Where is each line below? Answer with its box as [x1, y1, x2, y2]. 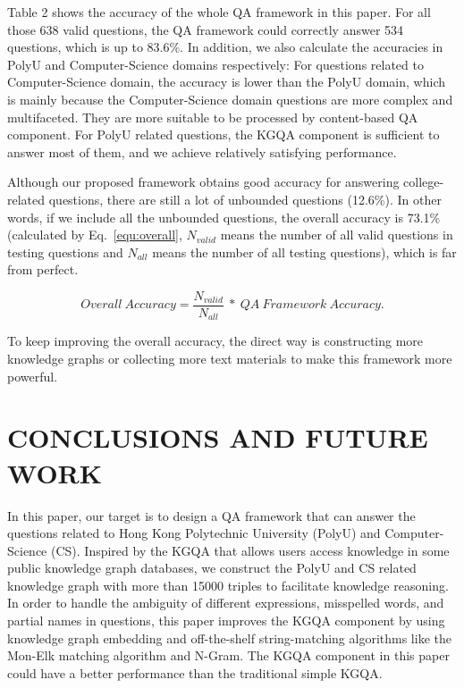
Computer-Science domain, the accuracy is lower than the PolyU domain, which [7, 72, 445, 91]
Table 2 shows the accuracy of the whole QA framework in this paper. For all [7, 3, 431, 21]
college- [403, 172, 444, 191]
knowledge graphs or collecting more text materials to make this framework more [7, 349, 452, 368]
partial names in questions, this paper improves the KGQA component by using [7, 611, 445, 630]
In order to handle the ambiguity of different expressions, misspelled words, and [7, 593, 444, 612]
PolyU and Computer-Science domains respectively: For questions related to [7, 55, 424, 73]
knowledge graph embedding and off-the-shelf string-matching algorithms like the [7, 628, 451, 647]
